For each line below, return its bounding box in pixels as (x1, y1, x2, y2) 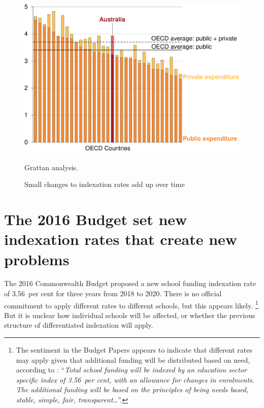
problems (4, 248, 70, 269)
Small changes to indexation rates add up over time (24, 179, 185, 190)
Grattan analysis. (24, 162, 78, 172)
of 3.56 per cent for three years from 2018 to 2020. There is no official (4, 288, 222, 299)
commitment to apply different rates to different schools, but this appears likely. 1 (4, 298, 258, 310)
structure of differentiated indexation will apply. (4, 320, 153, 330)
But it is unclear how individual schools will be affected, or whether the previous (4, 309, 255, 320)
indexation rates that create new (4, 229, 238, 249)
